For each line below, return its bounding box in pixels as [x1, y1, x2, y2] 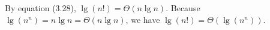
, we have [125, 13, 160, 25]
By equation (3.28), [5, 2, 76, 14]
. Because [166, 2, 200, 14]
